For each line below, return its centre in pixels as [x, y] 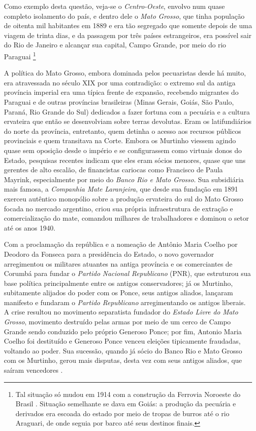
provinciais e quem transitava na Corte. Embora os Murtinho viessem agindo [120, 140]
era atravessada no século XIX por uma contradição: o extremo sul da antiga [120, 82]
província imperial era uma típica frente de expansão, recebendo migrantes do [121, 92]
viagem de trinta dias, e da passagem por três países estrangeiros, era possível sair [128, 35]
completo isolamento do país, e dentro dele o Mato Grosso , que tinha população [124, 16]
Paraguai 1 [20, 55]
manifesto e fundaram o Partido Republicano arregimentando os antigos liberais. [125, 302]
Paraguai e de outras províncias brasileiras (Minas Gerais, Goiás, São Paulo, [119, 102]
